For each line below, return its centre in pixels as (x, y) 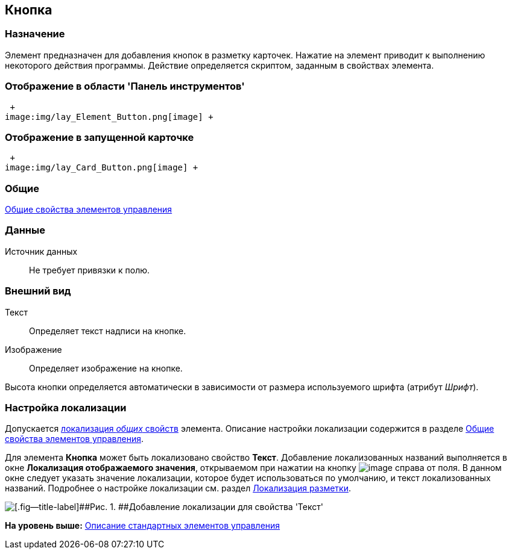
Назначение (35, 34)
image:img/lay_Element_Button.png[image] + (109, 117)
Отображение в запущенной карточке (100, 137)
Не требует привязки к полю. (90, 270)
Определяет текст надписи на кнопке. (108, 331)
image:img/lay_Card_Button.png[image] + (102, 168)
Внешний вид (38, 291)
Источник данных (41, 251)
